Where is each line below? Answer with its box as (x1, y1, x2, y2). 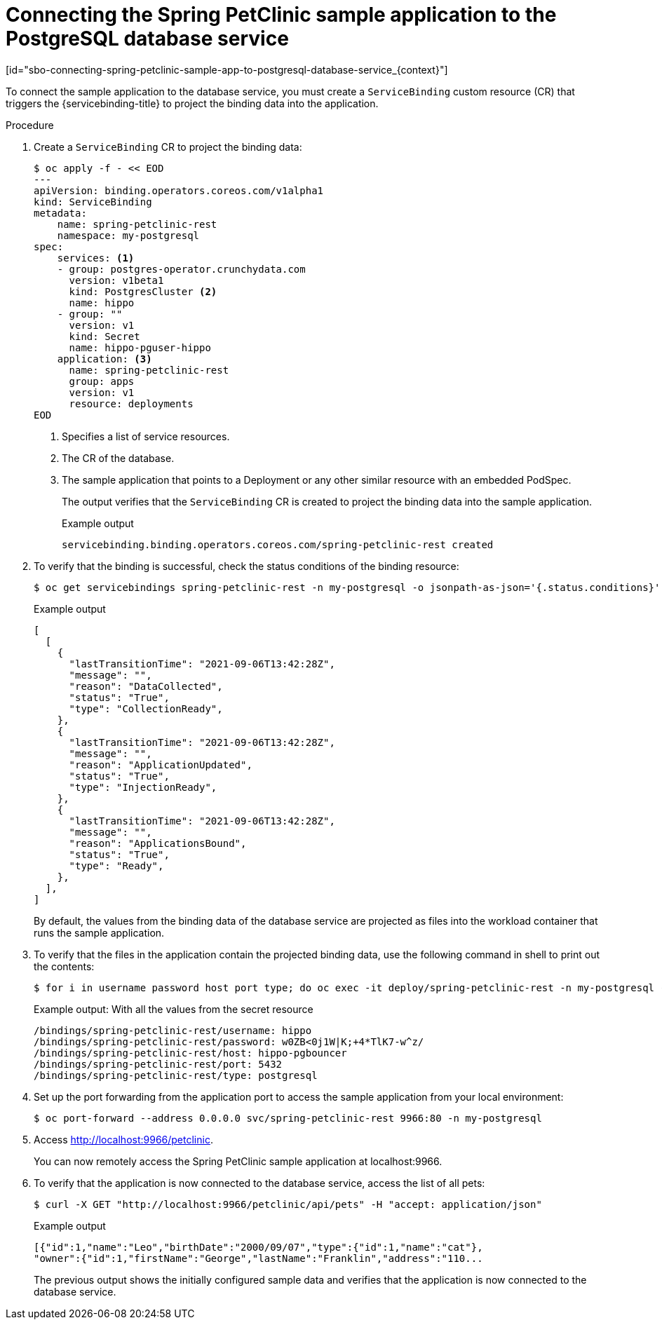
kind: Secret (69, 330, 140, 342)
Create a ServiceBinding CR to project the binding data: (34, 140, 302, 153)
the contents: (34, 960, 95, 972)
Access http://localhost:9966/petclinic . (34, 1133, 213, 1146)
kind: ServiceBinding (34, 196, 152, 208)
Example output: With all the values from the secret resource (34, 1003, 313, 1015)
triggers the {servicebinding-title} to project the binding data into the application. (6, 97, 379, 109)
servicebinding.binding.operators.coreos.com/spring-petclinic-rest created (62, 538, 494, 550)
